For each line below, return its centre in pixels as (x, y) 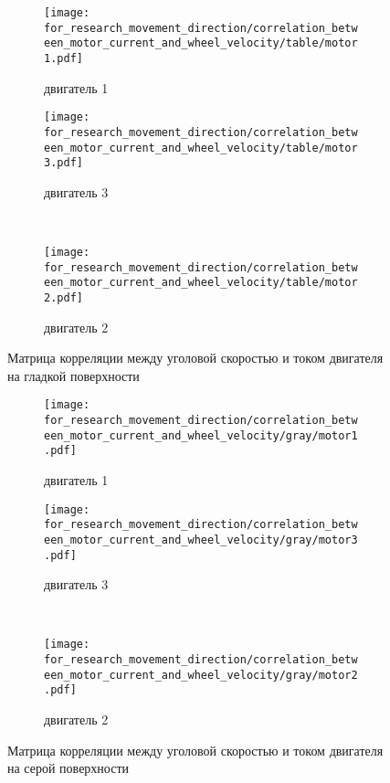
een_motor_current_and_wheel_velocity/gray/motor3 (201, 540)
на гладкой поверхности (74, 375)
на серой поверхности (69, 768)
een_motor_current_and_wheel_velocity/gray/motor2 (201, 675)
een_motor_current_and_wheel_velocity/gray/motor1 (201, 435)
